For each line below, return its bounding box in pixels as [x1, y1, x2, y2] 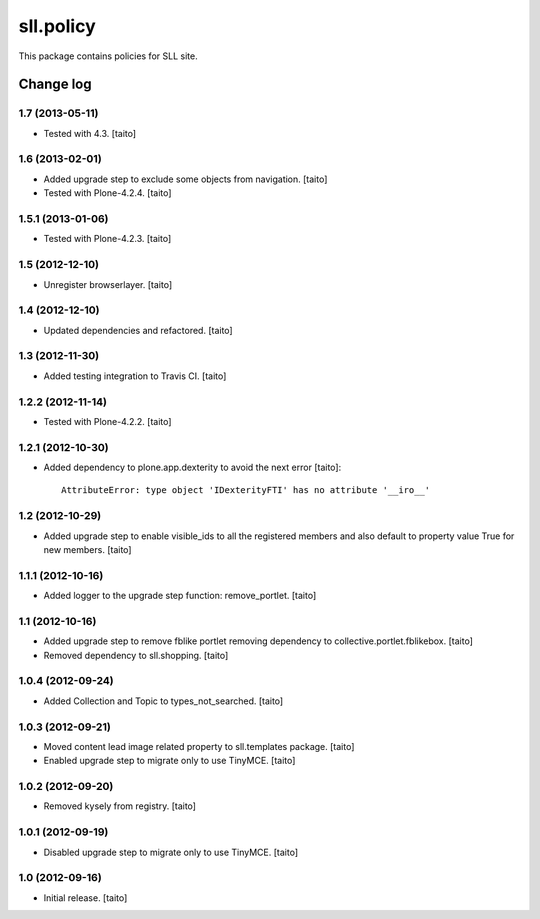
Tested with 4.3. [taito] [43, 127, 137, 139]
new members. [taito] [43, 544, 132, 555]
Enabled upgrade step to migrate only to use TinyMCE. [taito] [43, 755, 296, 767]
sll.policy [18, 15, 97, 37]
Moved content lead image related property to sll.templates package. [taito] [43, 740, 355, 752]
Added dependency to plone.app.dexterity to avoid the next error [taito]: [43, 461, 342, 474]
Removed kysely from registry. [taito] [43, 800, 197, 812]
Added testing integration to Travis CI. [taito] [43, 370, 227, 382]
